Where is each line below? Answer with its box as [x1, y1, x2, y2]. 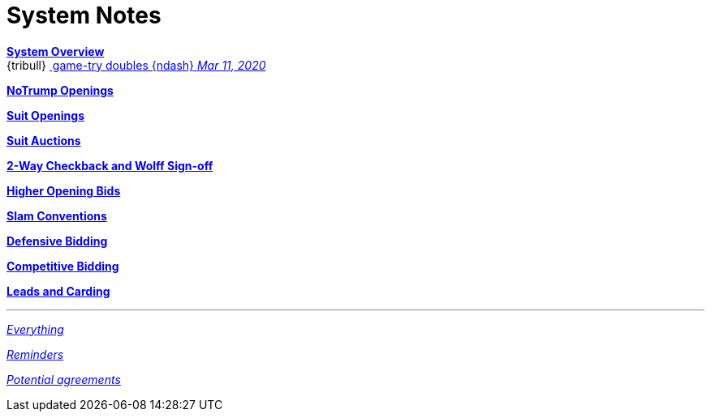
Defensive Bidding [6, 233, 108, 248]
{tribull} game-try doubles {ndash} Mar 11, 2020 [6, 58, 266, 72]
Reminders [6, 347, 64, 361]
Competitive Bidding [6, 258, 119, 273]
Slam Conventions [6, 208, 107, 223]
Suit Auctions [6, 133, 81, 147]
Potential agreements [6, 372, 121, 386]
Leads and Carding [6, 284, 110, 298]
